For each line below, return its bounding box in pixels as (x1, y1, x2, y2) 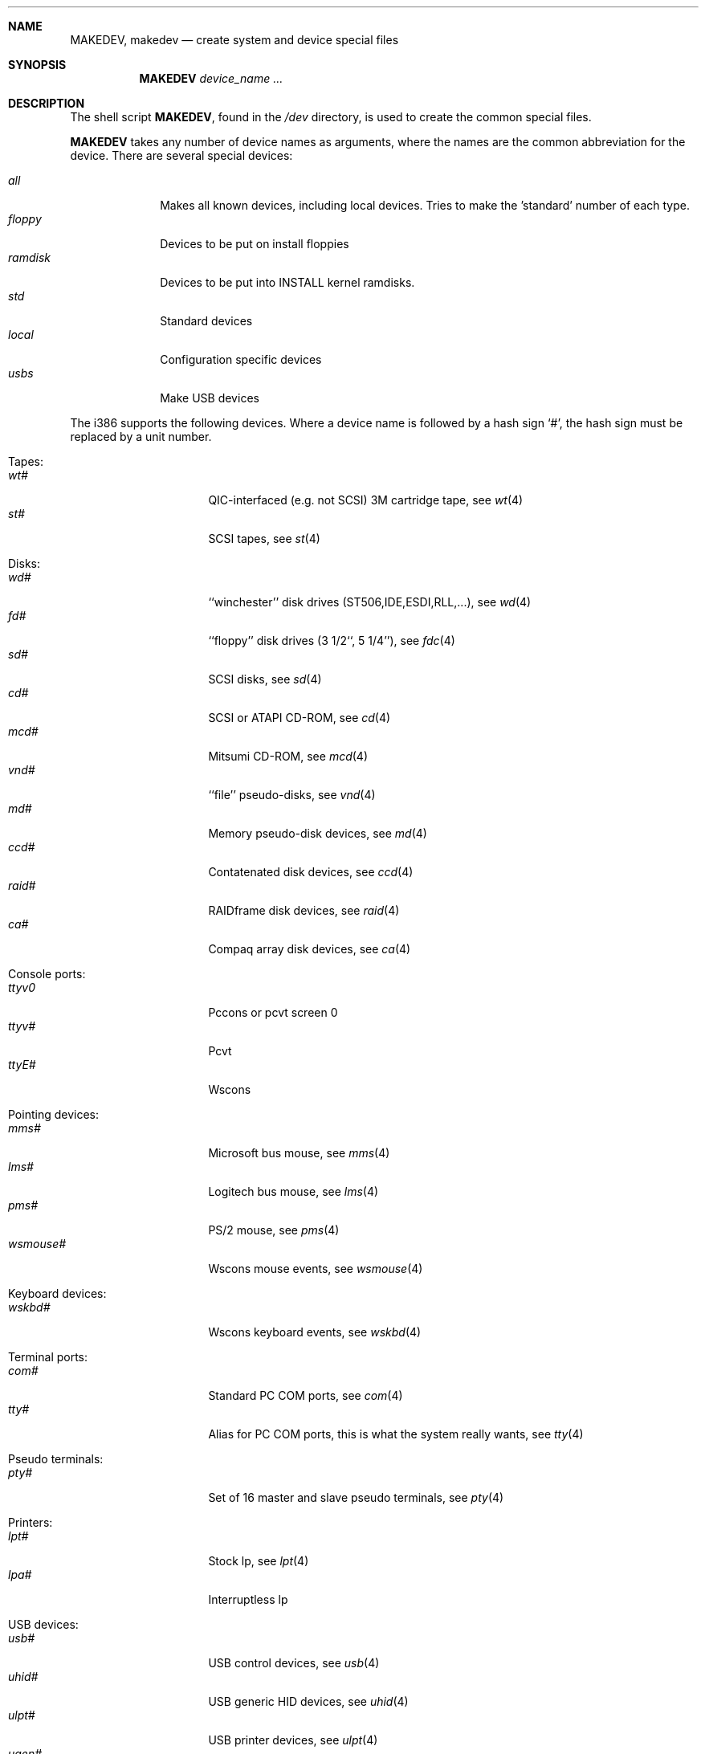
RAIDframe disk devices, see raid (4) (208, 904, 400, 917)
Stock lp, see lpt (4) (208, 1554, 309, 1568)
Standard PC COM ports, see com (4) (208, 1389, 403, 1402)
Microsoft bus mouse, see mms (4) (208, 1146, 390, 1160)
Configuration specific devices (160, 353, 322, 366)
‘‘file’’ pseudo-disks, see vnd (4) (208, 788, 376, 802)
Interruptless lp (208, 1593, 288, 1606)
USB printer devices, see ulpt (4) (208, 1733, 378, 1747)
